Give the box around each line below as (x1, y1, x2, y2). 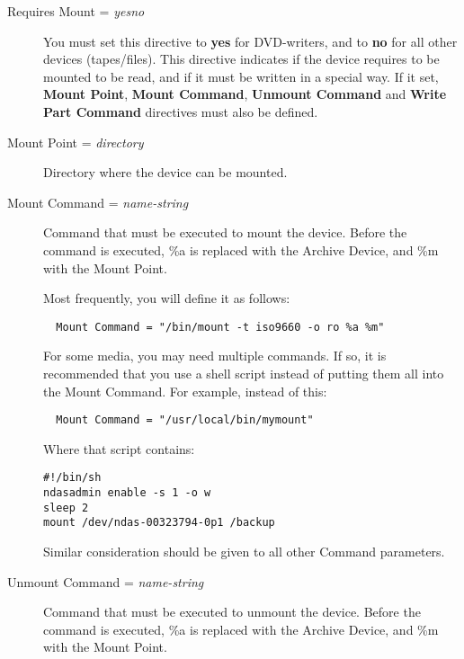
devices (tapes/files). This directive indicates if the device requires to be (43, 49, 440, 68)
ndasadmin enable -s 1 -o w (43, 486, 211, 500)
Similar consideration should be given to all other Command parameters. (43, 542, 445, 561)
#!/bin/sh (43, 471, 102, 485)
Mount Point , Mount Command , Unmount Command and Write (43, 85, 447, 103)
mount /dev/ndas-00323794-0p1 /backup (43, 516, 275, 530)
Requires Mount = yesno (7, 2, 145, 20)
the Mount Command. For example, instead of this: (43, 381, 327, 400)
